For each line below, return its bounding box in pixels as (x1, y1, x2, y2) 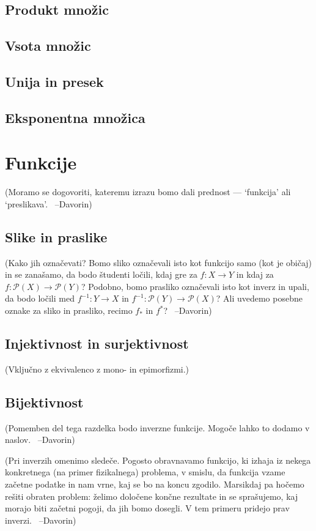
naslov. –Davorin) (5, 433, 75, 446)
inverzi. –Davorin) (5, 513, 76, 526)
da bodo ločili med (5, 292, 75, 305)
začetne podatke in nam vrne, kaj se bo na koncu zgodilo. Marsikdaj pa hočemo (5, 477, 304, 490)
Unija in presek (5, 72, 104, 91)
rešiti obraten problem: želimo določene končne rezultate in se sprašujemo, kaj (5, 489, 298, 502)
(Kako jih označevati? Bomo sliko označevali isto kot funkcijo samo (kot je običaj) (5, 256, 312, 269)
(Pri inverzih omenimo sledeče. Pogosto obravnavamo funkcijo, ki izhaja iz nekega (5, 453, 311, 466)
